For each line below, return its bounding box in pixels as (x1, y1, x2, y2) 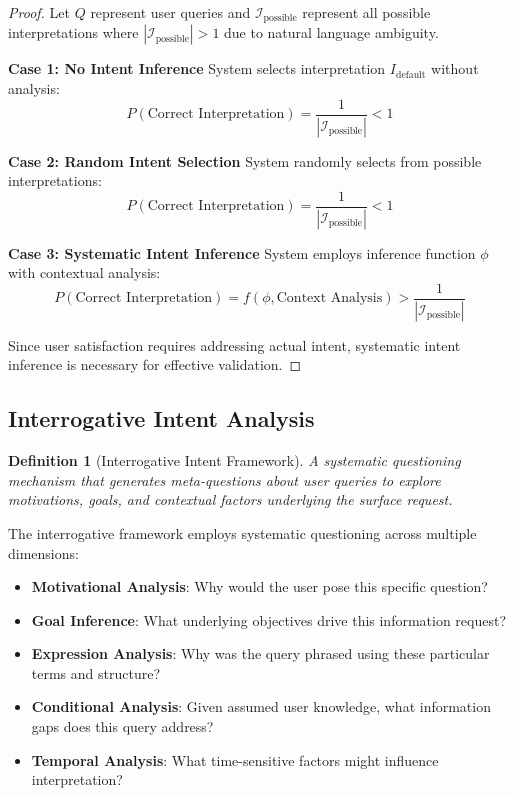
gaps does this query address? (31, 716, 214, 737)
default (395, 69, 426, 80)
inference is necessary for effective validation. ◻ (8, 354, 302, 375)
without (431, 58, 479, 79)
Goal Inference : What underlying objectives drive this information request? (31, 609, 507, 630)
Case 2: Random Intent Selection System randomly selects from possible (8, 150, 482, 171)
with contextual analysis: (8, 262, 161, 283)
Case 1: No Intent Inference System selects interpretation (8, 58, 386, 79)
